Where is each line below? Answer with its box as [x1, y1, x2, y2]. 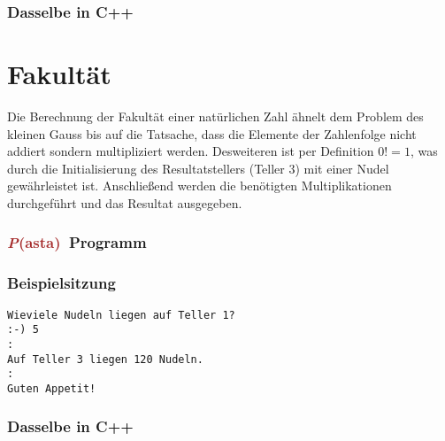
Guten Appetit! [7, 382, 96, 395]
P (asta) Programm [7, 231, 147, 253]
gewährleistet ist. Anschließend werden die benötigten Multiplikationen [7, 176, 392, 195]
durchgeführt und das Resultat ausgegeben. [7, 193, 242, 212]
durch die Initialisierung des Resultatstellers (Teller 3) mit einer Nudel [7, 159, 389, 177]
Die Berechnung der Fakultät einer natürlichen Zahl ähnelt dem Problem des [7, 106, 424, 125]
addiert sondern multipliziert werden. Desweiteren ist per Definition [7, 142, 374, 160]
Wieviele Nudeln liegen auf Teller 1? [7, 308, 235, 321]
